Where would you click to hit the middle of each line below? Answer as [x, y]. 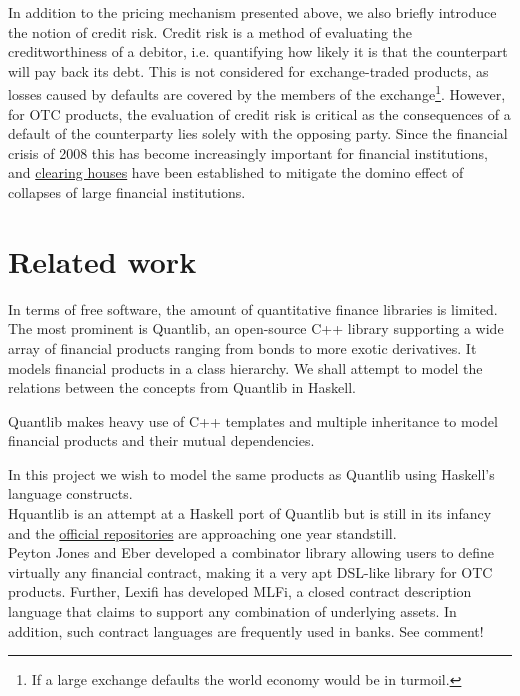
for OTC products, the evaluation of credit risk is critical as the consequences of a [259, 113]
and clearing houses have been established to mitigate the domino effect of [236, 172]
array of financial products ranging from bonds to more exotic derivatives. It [242, 347]
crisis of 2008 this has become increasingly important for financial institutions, [248, 152]
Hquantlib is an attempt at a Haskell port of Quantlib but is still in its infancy [250, 513]
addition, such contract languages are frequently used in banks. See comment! [246, 630]
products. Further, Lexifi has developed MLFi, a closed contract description [240, 591]
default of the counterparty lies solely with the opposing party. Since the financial [258, 133]
